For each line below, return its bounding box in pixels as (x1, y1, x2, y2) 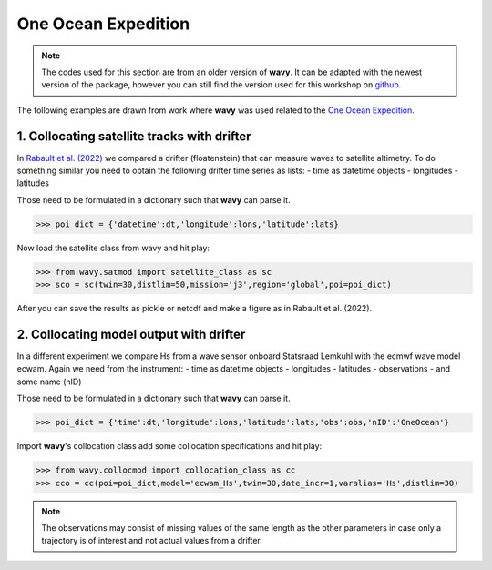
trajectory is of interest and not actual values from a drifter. (41, 535, 263, 546)
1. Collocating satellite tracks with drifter (16, 128, 251, 144)
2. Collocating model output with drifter (16, 326, 246, 341)
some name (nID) (16, 376, 82, 387)
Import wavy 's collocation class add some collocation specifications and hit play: (16, 441, 323, 452)
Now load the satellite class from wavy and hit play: (16, 242, 210, 253)
